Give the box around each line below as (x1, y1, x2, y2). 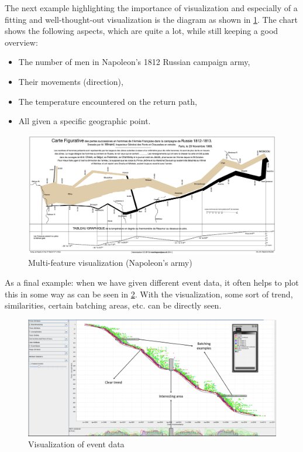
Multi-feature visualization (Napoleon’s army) (28, 256, 192, 269)
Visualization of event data (28, 438, 125, 450)
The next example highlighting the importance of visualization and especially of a (5, 2, 298, 13)
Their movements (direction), (18, 75, 123, 87)
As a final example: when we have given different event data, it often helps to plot (5, 276, 299, 289)
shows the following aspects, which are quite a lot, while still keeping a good (5, 25, 278, 37)
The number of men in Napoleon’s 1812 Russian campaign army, (18, 56, 250, 68)
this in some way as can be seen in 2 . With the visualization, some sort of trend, (5, 287, 293, 300)
